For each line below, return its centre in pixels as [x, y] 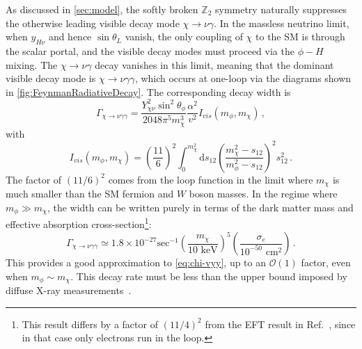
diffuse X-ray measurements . [69, 290]
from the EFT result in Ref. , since [280, 324]
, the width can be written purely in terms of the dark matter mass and [200, 207]
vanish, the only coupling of [184, 36]
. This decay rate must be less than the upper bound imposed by [209, 276]
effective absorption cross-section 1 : [79, 223]
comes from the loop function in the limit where [211, 179]
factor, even [326, 262]
